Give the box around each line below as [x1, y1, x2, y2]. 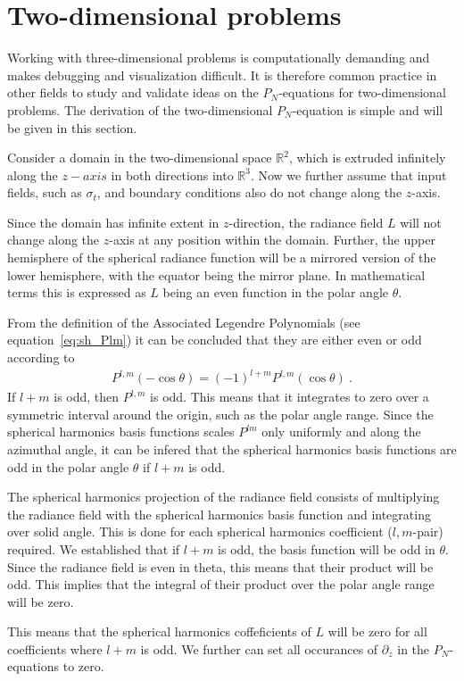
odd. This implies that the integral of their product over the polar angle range [7, 575, 435, 594]
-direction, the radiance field [228, 212, 384, 231]
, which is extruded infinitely [288, 148, 446, 167]
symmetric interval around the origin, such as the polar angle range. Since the [7, 404, 434, 423]
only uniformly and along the [261, 422, 421, 441]
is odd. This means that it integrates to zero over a [150, 387, 429, 406]
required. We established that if [7, 539, 180, 558]
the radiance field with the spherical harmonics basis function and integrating [7, 504, 431, 523]
